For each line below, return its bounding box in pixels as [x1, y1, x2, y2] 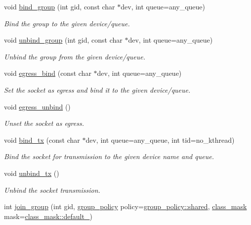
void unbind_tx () [4, 168, 59, 178]
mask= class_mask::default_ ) [4, 211, 92, 221]
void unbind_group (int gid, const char [4, 35, 123, 45]
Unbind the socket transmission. [4, 184, 100, 195]
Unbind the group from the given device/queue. [4, 51, 145, 61]
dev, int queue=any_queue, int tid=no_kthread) [85, 134, 235, 145]
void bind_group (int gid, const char [4, 1, 115, 11]
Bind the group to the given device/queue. [4, 18, 130, 28]
